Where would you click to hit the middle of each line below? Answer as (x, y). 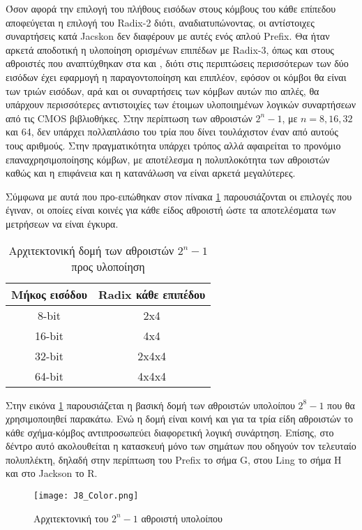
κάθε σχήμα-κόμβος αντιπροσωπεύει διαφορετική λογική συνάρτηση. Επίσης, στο (170, 432)
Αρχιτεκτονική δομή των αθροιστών (91, 250)
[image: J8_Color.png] (86, 496)
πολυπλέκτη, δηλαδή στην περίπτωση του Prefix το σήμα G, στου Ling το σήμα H (174, 459)
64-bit (49, 376)
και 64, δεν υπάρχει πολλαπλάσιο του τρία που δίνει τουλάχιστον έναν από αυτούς (172, 132)
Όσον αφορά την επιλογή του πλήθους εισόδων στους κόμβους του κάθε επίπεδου (171, 8)
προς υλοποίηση (108, 266)
